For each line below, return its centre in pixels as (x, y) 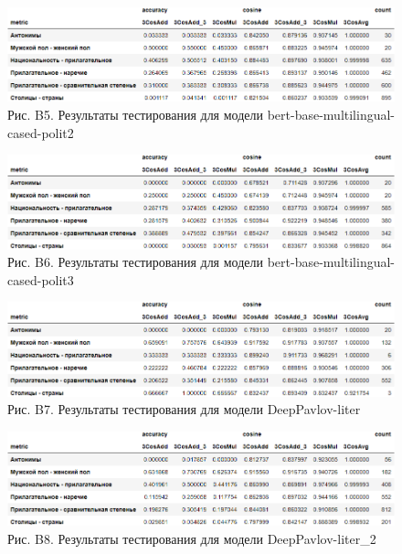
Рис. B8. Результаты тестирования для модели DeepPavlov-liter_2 (192, 538)
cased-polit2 (41, 132)
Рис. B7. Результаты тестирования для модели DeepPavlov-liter (184, 409)
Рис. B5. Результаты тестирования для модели (135, 114)
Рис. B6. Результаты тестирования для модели (135, 262)
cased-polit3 (41, 279)
